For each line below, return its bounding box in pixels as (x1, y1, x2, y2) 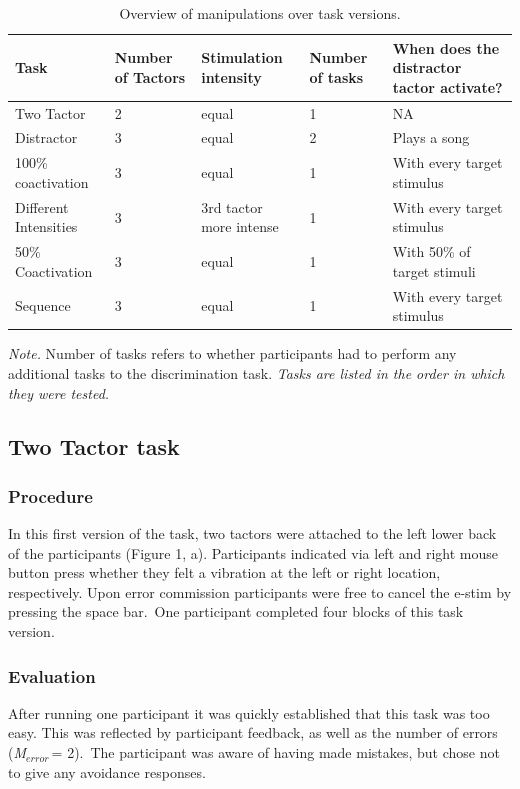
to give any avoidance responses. (8, 761, 206, 782)
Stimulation (201, 47, 283, 68)
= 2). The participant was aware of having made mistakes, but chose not (51, 742, 500, 763)
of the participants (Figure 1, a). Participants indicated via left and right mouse (8, 542, 499, 563)
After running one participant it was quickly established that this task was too (8, 702, 490, 723)
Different (15, 196, 69, 217)
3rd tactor (201, 196, 263, 217)
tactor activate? (392, 76, 503, 97)
